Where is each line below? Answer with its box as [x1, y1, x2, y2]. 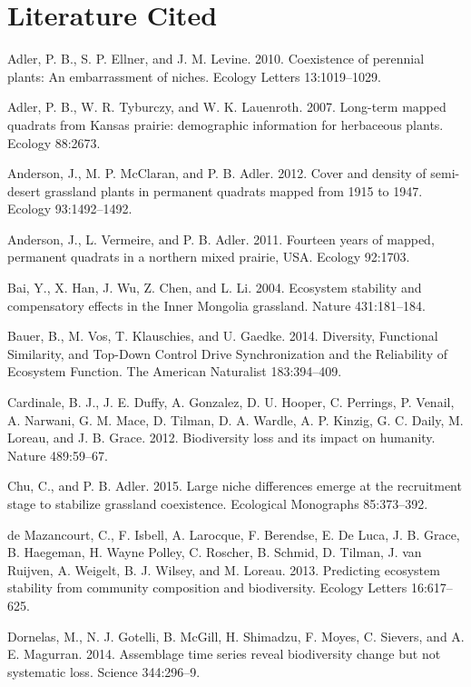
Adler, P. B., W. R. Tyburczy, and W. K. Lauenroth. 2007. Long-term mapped [7, 97, 446, 116]
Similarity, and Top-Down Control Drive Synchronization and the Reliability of [7, 343, 447, 363]
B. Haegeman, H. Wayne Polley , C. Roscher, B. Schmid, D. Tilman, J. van [7, 543, 422, 562]
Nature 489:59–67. [7, 445, 108, 464]
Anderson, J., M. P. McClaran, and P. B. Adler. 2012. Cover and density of [7, 164, 427, 183]
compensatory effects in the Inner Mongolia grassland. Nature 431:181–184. [7, 295, 426, 314]
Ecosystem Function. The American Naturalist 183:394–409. [7, 362, 342, 381]
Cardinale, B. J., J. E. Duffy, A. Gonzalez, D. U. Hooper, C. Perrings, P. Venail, [7, 393, 455, 412]
